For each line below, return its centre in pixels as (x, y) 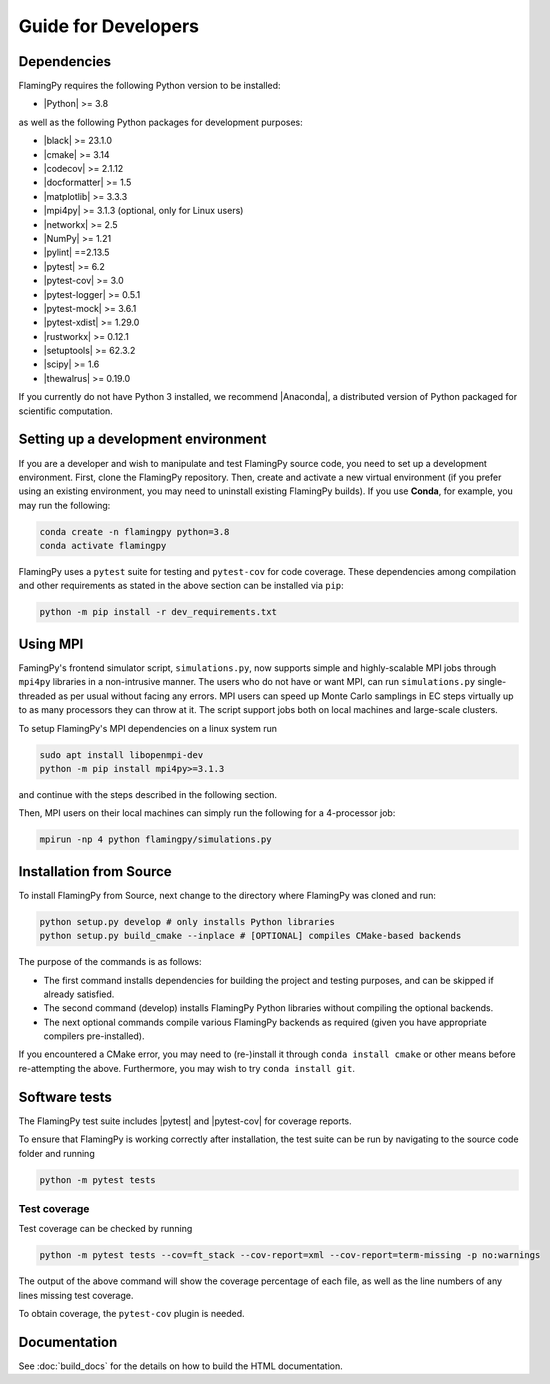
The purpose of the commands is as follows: (110, 962)
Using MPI (51, 643)
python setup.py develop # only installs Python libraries (187, 921)
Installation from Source (95, 871)
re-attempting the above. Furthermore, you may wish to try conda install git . (186, 1068)
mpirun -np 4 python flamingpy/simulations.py (155, 839)
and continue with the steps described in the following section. (148, 794)
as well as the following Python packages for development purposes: (161, 122)
